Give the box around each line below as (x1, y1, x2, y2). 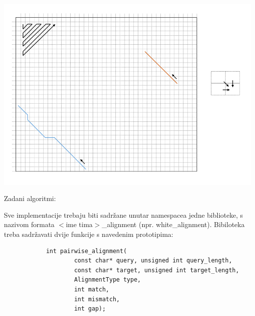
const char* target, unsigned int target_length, (74, 266, 239, 274)
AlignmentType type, (74, 276, 141, 284)
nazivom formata (4, 219, 55, 230)
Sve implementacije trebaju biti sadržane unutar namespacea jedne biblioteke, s (4, 209, 243, 220)
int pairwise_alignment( (46, 247, 127, 255)
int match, (74, 286, 109, 293)
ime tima (66, 219, 93, 230)
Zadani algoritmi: (4, 193, 56, 203)
